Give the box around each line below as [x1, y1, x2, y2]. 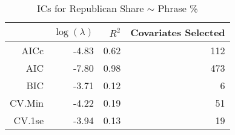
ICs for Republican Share [36, 1, 144, 15]
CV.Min [10, 96, 44, 110]
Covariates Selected [130, 25, 225, 39]
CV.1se [13, 113, 44, 127]
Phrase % [157, 1, 198, 15]
